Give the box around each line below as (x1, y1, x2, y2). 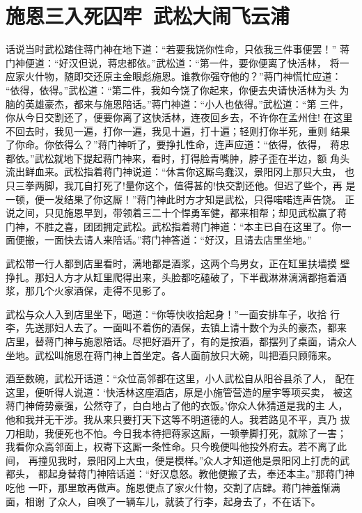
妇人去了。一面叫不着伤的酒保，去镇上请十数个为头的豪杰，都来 (54, 320, 347, 335)
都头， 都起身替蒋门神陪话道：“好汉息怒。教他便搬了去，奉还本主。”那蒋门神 (6, 466, 354, 481)
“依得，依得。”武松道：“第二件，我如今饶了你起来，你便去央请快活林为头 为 (6, 82, 349, 97)
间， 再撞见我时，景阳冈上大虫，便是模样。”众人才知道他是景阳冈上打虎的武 (6, 452, 350, 467)
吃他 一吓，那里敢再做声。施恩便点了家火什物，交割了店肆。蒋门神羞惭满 (6, 480, 340, 494)
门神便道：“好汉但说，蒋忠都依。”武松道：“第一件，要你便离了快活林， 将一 (6, 55, 349, 70)
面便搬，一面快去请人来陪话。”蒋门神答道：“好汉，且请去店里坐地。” (6, 232, 312, 247)
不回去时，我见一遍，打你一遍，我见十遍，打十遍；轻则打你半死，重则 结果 (6, 123, 350, 138)
